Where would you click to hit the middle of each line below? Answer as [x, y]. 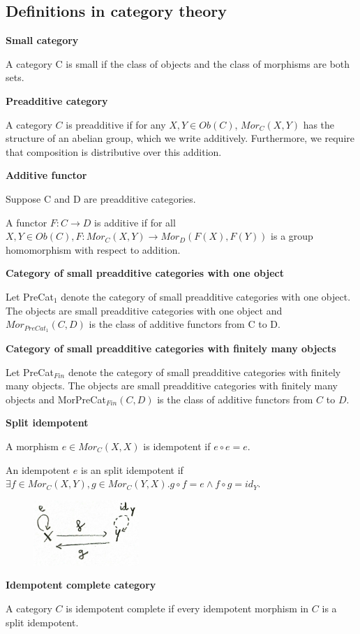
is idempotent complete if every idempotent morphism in [187, 608]
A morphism [32, 446]
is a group [292, 236]
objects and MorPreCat [56, 399]
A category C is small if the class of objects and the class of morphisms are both [178, 63]
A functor [27, 222]
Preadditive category [57, 100]
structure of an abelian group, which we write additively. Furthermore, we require [180, 138]
